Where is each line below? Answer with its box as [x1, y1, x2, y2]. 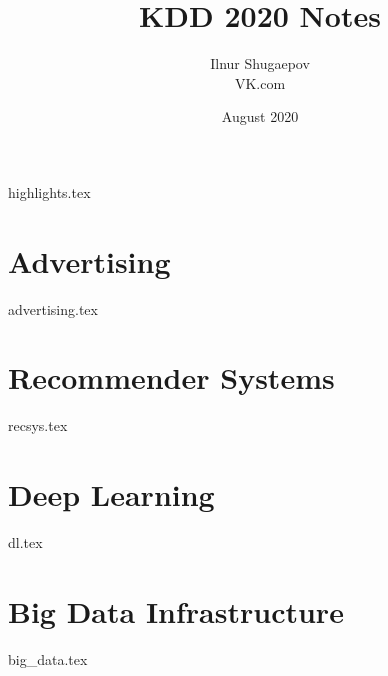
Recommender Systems [8, 357, 335, 398]
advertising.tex [8, 298, 98, 319]
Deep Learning [8, 474, 215, 515]
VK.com [234, 72, 286, 93]
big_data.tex [8, 648, 88, 669]
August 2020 [221, 106, 299, 127]
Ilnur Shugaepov [210, 53, 310, 74]
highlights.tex [8, 181, 91, 202]
